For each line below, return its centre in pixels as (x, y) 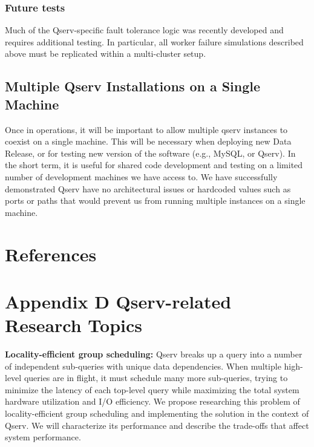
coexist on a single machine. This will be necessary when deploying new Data (148, 141)
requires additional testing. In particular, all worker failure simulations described (154, 41)
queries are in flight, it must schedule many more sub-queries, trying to (156, 378)
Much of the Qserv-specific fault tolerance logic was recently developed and (144, 30)
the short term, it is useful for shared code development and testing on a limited (154, 165)
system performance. (43, 437)
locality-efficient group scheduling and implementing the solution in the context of (157, 413)
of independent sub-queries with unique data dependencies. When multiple (143, 366)
